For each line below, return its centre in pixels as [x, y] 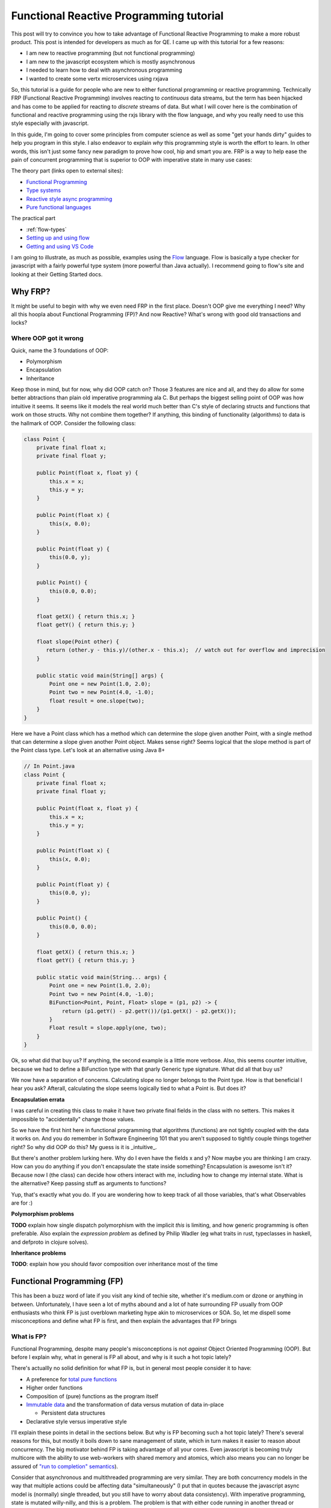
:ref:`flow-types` [46, 229]
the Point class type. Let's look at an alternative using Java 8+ [88, 750]
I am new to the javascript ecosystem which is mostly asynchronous [111, 62]
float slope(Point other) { [78, 642]
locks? [19, 323]
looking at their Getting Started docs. [57, 274]
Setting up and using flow [58, 238]
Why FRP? [31, 292]
